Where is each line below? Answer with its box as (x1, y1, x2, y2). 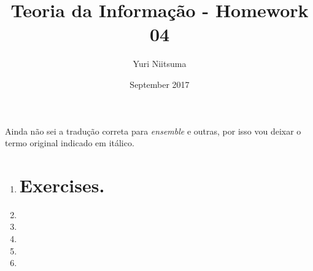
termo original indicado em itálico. (5, 136, 134, 149)
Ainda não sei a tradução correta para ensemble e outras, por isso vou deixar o (5, 124, 301, 137)
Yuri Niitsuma (133, 57, 187, 70)
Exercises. (19, 172, 105, 197)
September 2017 (129, 77, 190, 90)
